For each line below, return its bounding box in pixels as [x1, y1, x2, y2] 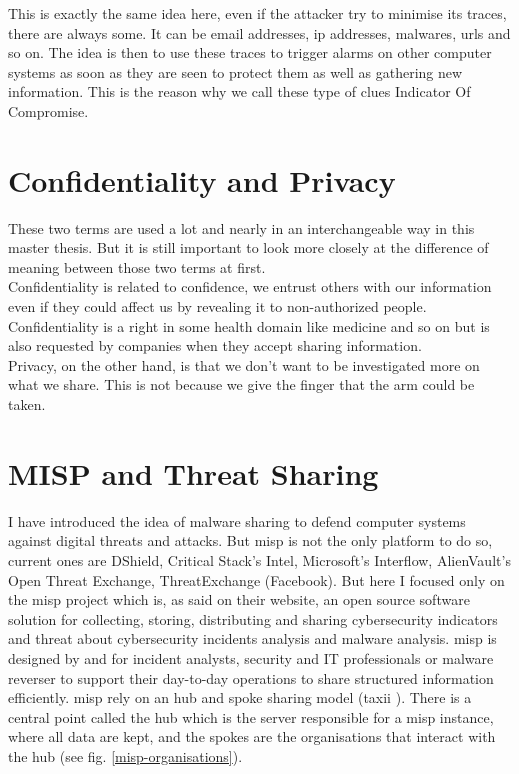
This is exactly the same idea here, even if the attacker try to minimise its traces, [8, 3, 507, 23]
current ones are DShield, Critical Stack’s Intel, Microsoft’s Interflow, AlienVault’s [8, 549, 511, 570]
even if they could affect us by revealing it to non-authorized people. [8, 296, 427, 317]
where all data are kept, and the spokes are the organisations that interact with [8, 726, 496, 747]
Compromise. [8, 100, 89, 121]
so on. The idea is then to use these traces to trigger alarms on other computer [8, 42, 492, 63]
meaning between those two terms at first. [8, 256, 266, 277]
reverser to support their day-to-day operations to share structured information [8, 667, 494, 688]
